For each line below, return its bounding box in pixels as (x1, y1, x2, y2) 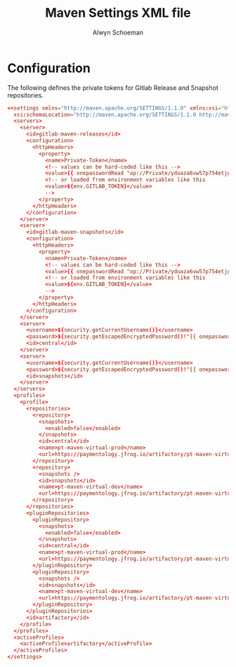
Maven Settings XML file (45, 5, 191, 21)
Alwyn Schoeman (92, 28, 144, 37)
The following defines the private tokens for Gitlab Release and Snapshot (7, 83, 219, 92)
